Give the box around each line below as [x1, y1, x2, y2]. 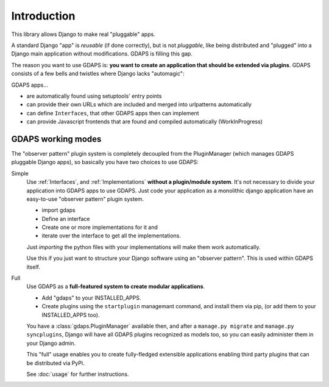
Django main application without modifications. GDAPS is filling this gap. [11, 50, 193, 57]
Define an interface [41, 215, 91, 222]
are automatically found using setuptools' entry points [26, 92, 162, 99]
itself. [26, 263, 41, 270]
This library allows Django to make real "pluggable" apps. [11, 31, 155, 38]
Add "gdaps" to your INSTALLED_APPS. [41, 294, 141, 302]
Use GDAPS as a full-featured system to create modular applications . [26, 283, 205, 290]
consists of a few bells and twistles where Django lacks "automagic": [11, 70, 185, 78]
